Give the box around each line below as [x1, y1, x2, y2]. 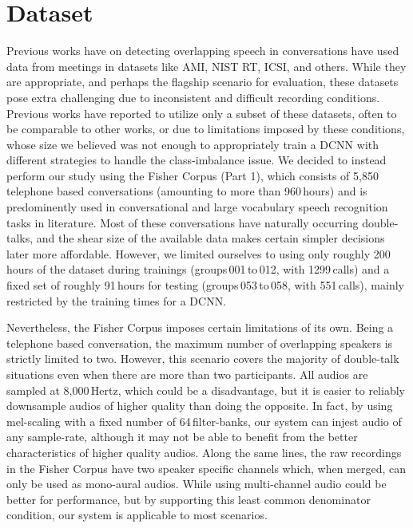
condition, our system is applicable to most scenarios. [6, 506, 268, 523]
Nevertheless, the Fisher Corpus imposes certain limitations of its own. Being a [6, 319, 394, 336]
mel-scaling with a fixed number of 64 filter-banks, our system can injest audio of [6, 412, 402, 429]
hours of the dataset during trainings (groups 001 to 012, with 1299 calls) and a [6, 261, 390, 278]
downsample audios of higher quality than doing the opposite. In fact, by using [6, 397, 393, 414]
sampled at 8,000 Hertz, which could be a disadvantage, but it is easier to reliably [6, 381, 405, 398]
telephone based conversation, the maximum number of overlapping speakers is [6, 334, 393, 351]
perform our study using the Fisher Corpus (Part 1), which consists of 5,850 [6, 167, 379, 183]
